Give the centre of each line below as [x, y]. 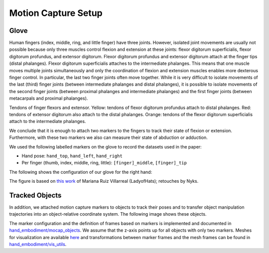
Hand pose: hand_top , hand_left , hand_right [72, 156]
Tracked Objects [35, 195]
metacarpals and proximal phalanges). [49, 98]
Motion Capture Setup [56, 13]
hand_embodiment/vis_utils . [38, 244]
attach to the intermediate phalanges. [48, 122]
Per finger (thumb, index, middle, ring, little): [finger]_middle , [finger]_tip [104, 163]
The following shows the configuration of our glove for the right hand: [81, 172]
